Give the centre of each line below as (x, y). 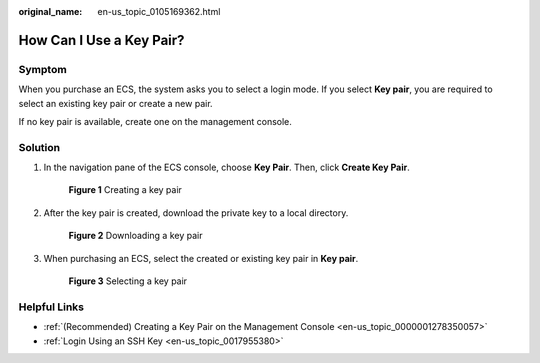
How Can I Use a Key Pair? (101, 40)
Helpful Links (51, 307)
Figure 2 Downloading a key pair (135, 236)
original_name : (50, 11)
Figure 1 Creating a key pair (125, 190)
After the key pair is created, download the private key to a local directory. (196, 212)
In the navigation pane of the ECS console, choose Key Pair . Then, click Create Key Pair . (226, 167)
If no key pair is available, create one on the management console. (155, 121)
